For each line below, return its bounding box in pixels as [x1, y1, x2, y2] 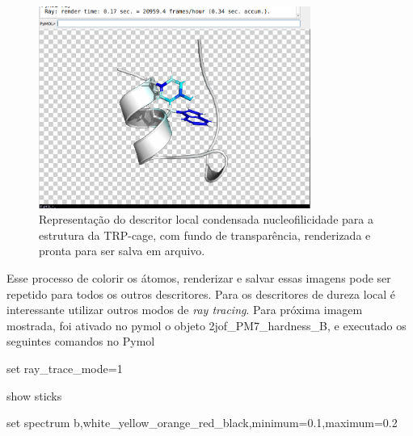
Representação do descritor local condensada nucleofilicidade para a [39, 211, 373, 228]
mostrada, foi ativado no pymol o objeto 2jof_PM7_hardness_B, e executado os [6, 317, 407, 333]
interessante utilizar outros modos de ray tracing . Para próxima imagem [6, 301, 363, 318]
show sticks [6, 387, 62, 404]
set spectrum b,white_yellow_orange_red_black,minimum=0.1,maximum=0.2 [6, 414, 398, 431]
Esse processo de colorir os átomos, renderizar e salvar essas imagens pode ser [6, 269, 391, 286]
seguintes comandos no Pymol [6, 333, 155, 350]
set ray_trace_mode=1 [6, 359, 123, 376]
